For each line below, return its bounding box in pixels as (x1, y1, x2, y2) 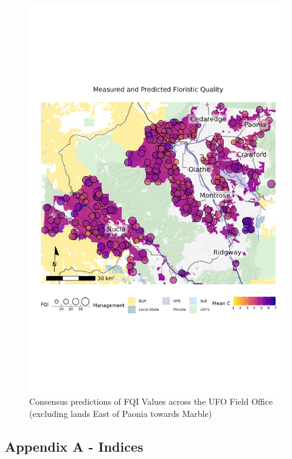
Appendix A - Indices (5, 436, 144, 455)
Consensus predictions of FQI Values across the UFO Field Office (29, 395, 273, 408)
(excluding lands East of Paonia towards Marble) (29, 407, 212, 419)
